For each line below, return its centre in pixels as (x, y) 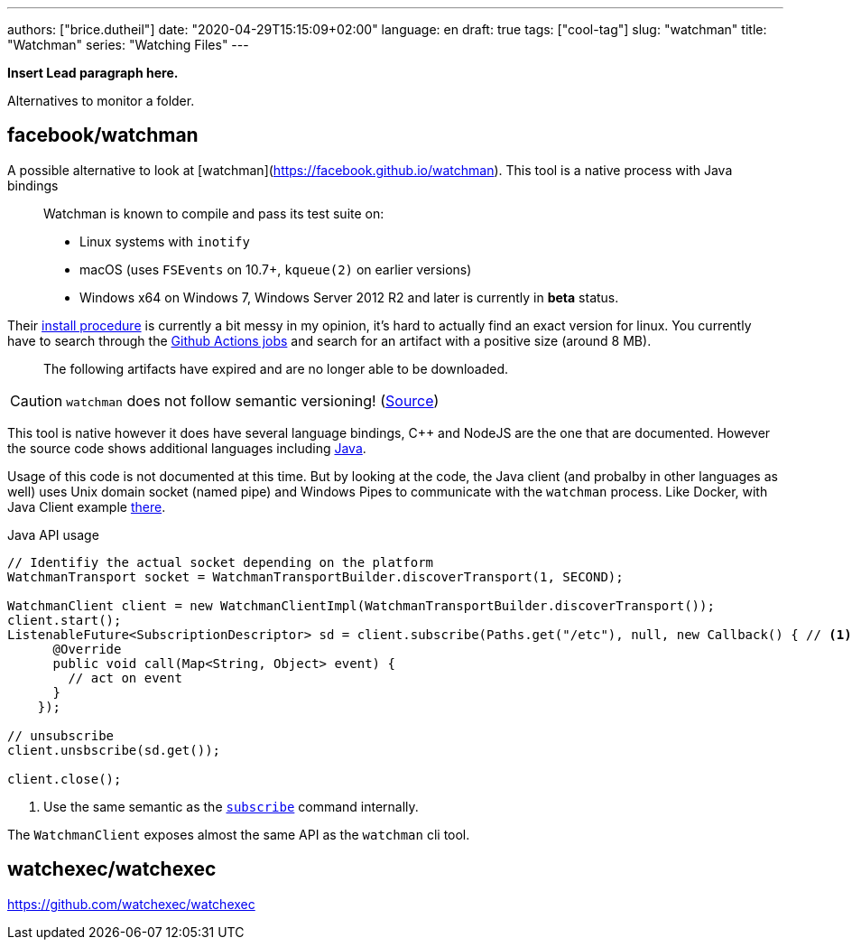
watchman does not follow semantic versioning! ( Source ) (253, 400)
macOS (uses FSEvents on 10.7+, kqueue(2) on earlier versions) (276, 269)
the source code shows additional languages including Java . (187, 448)
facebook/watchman (103, 135)
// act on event (125, 678)
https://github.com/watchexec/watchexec (131, 904)
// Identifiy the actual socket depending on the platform (221, 562)
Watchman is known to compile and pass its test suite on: (214, 213)
